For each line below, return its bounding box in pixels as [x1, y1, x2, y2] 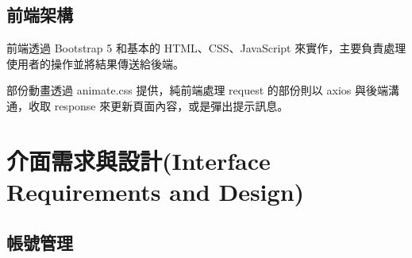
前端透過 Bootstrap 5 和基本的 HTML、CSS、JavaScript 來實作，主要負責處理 [6, 40, 406, 56]
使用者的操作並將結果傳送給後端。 [6, 55, 184, 71]
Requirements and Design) [6, 175, 305, 207]
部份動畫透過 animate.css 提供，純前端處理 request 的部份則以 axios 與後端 [6, 82, 388, 98]
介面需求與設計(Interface [6, 144, 271, 176]
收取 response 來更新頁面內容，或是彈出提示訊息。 [28, 97, 289, 114]
